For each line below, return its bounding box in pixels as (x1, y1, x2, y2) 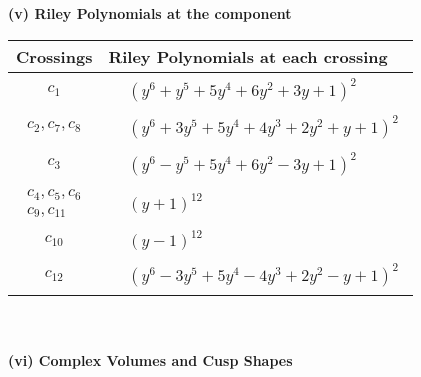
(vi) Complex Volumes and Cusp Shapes (8, 349, 293, 370)
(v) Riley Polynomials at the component (8, 3, 292, 23)
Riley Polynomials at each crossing (108, 44, 388, 68)
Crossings (16, 44, 93, 68)
